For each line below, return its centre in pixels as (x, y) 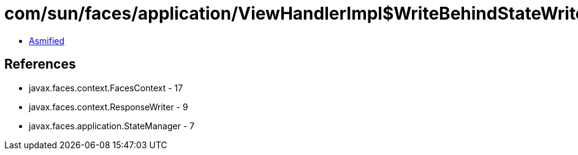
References (40, 64)
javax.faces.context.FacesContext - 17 (106, 88)
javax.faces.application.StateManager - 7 (112, 126)
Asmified (47, 40)
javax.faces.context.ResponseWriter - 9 (108, 107)
